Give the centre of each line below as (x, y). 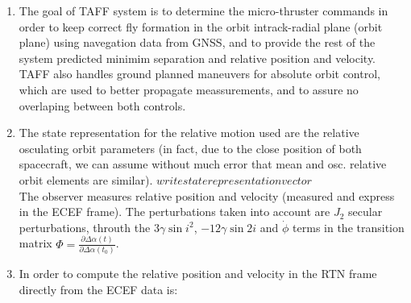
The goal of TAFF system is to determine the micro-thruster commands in (203, 10)
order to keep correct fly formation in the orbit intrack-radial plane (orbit (201, 26)
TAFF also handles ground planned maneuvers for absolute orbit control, (199, 74)
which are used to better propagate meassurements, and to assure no (189, 89)
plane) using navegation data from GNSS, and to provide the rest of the (197, 42)
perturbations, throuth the (85, 227)
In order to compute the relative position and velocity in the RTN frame (198, 274)
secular (365, 212)
